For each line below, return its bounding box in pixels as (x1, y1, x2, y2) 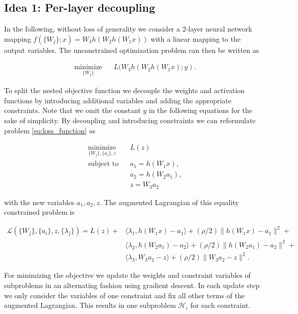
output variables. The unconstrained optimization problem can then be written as (4, 44, 259, 55)
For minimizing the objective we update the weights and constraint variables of (4, 270, 251, 280)
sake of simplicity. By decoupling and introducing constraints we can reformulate (4, 115, 256, 126)
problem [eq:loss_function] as (4, 125, 96, 135)
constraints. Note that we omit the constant (4, 105, 141, 116)
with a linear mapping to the (151, 33, 241, 44)
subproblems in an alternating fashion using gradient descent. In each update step (4, 280, 260, 291)
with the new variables (4, 196, 75, 207)
